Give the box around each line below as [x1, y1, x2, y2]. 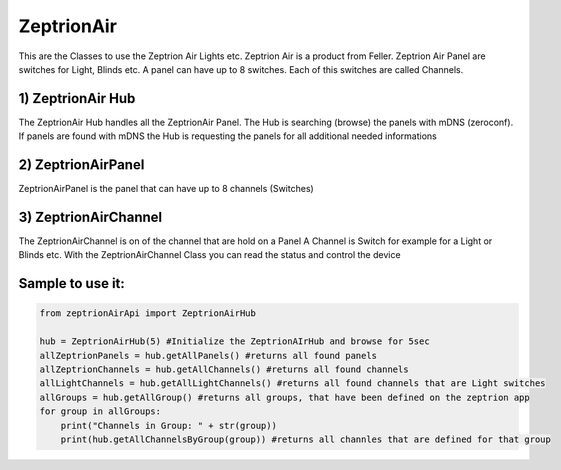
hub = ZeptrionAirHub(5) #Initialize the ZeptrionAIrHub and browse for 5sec [39, 336, 430, 347]
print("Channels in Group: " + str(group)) [60, 420, 277, 431]
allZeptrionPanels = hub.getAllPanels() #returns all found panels [39, 350, 378, 361]
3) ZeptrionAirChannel [18, 208, 163, 225]
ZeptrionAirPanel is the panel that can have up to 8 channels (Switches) [18, 183, 314, 195]
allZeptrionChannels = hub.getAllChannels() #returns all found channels [39, 364, 409, 375]
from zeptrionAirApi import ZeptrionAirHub [39, 308, 257, 319]
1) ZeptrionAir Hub [18, 90, 136, 107]
